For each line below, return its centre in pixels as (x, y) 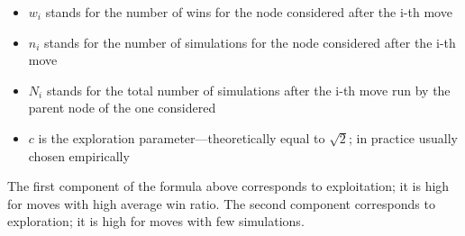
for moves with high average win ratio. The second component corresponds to (221, 203)
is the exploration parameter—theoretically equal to (182, 137)
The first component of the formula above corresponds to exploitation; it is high (228, 186)
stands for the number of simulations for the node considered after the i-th (250, 42)
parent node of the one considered (122, 108)
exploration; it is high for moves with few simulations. (156, 221)
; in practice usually (403, 137)
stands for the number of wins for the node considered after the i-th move (249, 12)
